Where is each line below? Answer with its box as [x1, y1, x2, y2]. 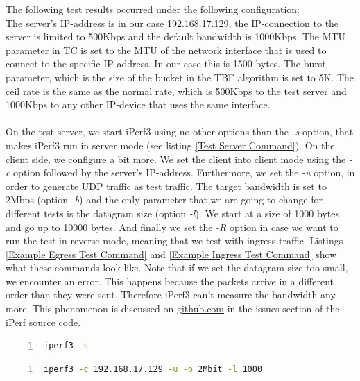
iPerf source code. [6, 314, 81, 329]
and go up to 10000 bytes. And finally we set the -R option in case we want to [6, 219, 338, 234]
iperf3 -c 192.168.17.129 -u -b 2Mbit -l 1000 [44, 364, 263, 374]
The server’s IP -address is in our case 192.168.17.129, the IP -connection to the [6, 15, 339, 30]
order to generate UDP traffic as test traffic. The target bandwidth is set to [6, 178, 327, 193]
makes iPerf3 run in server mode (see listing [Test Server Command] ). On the [6, 137, 335, 152]
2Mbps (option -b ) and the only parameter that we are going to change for [6, 192, 323, 207]
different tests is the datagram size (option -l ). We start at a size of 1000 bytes [6, 205, 339, 220]
